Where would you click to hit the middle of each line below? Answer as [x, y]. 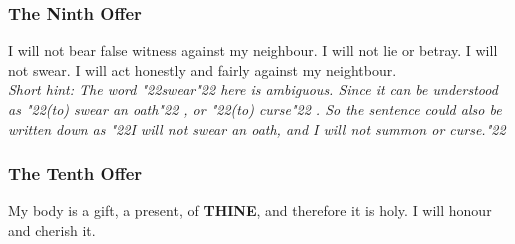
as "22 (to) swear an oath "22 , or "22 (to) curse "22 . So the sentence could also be [255, 109]
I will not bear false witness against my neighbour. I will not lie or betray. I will [253, 50]
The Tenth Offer [75, 173]
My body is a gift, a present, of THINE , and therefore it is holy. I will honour [250, 210]
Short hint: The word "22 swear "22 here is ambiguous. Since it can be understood [253, 89]
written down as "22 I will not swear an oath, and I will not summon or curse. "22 [257, 128]
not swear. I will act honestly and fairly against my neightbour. [202, 69]
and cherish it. [52, 230]
